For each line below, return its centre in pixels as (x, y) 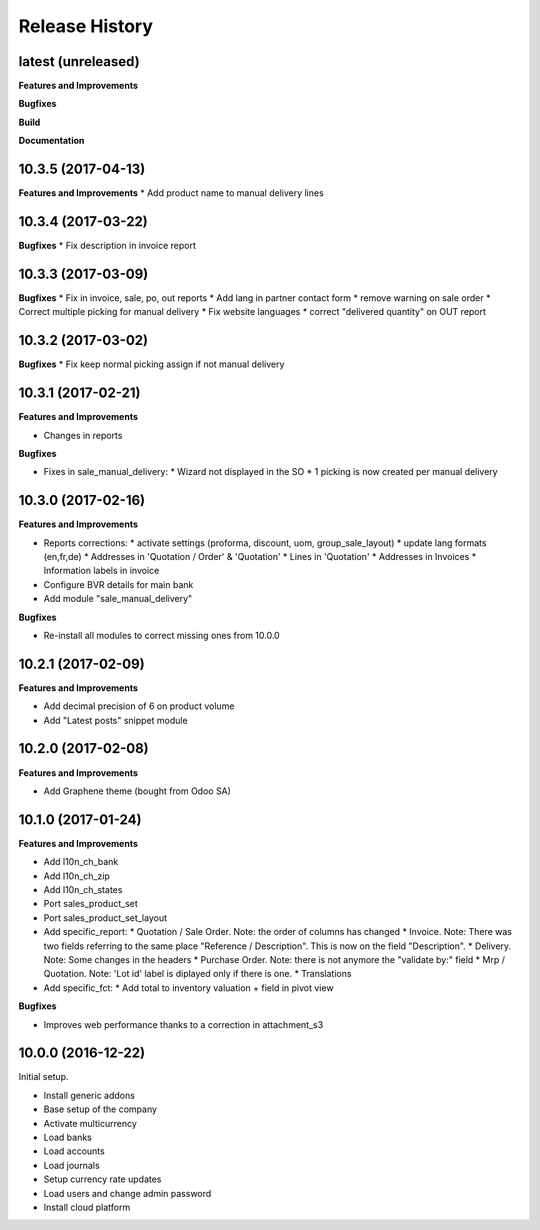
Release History (86, 26)
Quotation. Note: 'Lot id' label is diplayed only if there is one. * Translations (197, 974)
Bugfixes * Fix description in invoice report (107, 246)
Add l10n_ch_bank (81, 862)
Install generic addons (89, 1095)
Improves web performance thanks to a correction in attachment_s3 (183, 1024)
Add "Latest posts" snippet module (116, 720)
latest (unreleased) (79, 61)
